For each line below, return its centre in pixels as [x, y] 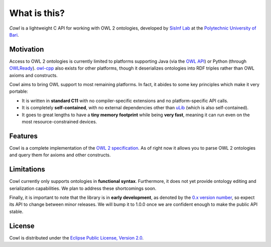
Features [23, 136]
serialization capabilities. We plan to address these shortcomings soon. [83, 188]
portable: [19, 91]
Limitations [27, 170]
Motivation [27, 49]
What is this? [37, 13]
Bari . [14, 35]
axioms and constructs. [33, 75]
